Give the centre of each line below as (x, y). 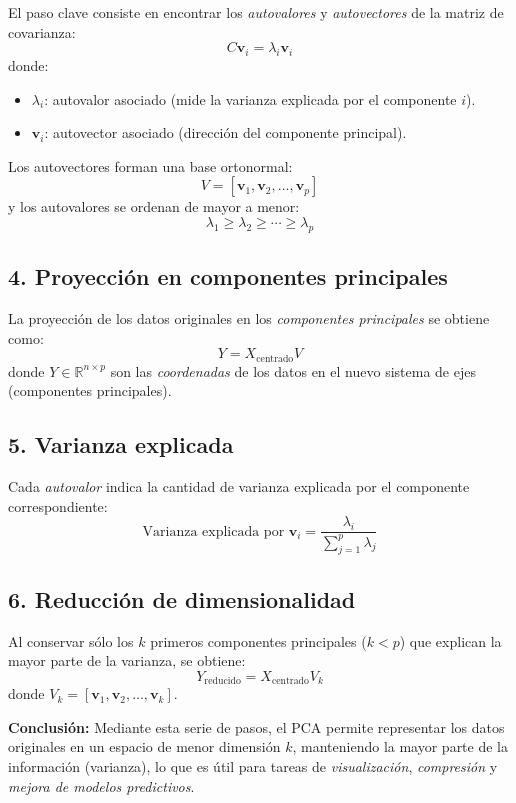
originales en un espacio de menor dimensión (144, 746)
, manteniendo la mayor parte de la (400, 746)
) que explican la (450, 640)
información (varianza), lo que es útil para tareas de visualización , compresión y (253, 766)
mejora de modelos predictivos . (101, 785)
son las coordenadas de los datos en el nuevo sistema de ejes (293, 370)
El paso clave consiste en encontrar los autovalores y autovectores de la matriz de (256, 12)
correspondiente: (58, 505)
